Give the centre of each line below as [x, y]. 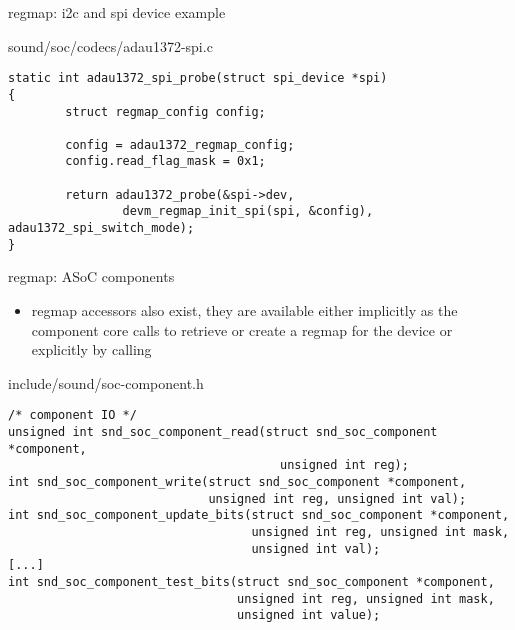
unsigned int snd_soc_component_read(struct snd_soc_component [223, 432]
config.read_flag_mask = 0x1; [165, 161]
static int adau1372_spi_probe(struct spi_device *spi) [198, 78]
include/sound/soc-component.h [106, 382]
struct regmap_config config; [165, 111]
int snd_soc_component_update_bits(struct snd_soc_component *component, [259, 515]
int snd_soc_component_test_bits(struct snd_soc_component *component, [251, 581]
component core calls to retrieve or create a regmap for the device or [242, 329]
